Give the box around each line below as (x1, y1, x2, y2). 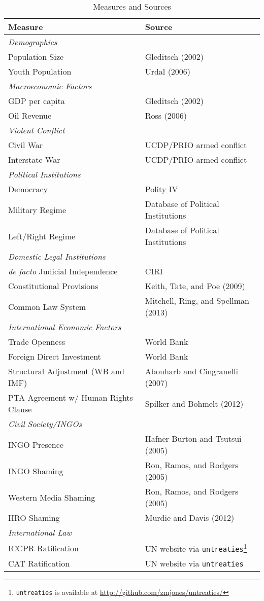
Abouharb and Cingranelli (145, 365, 238, 377)
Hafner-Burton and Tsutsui (145, 433, 242, 444)
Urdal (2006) (145, 65, 191, 77)
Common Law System (8, 300, 86, 312)
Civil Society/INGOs (8, 418, 82, 430)
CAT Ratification (8, 557, 70, 570)
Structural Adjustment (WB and (8, 365, 124, 377)
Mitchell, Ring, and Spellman (145, 295, 249, 306)
